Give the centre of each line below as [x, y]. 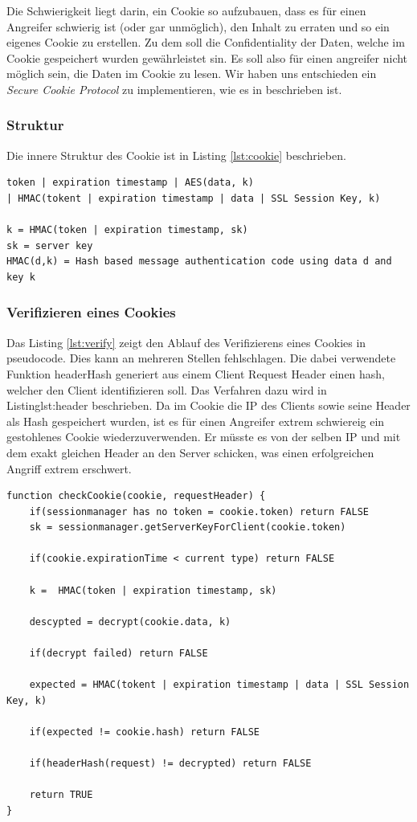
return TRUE [61, 795]
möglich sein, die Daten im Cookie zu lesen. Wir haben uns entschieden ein [192, 74]
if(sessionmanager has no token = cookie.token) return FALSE [199, 511]
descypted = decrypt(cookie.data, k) [130, 622]
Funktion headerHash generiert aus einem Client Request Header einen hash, [196, 373]
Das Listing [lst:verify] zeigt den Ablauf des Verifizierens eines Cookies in [186, 342]
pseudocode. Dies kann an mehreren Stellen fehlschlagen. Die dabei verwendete [201, 358]
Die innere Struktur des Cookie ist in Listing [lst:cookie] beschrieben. [176, 155]
